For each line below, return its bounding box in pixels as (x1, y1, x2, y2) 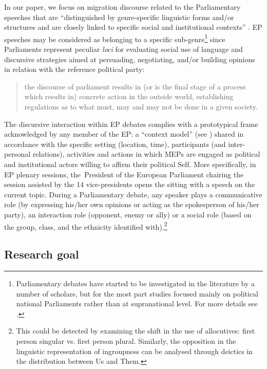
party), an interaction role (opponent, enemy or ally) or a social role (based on (4, 209, 252, 219)
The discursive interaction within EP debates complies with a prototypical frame (4, 118, 258, 129)
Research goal (4, 246, 79, 262)
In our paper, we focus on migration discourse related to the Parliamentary (4, 2, 241, 12)
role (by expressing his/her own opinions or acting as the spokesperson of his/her (4, 199, 259, 210)
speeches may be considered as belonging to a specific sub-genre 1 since (4, 32, 225, 44)
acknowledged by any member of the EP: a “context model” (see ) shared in (4, 128, 244, 139)
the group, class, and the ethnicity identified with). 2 (4, 219, 167, 232)
